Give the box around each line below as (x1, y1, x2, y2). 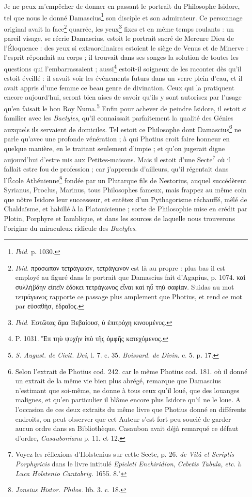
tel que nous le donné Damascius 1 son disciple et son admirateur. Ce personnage (4, 11, 243, 22)
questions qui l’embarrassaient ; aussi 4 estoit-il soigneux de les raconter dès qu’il (4, 62, 242, 73)
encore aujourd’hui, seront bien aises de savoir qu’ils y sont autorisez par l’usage (4, 92, 242, 102)
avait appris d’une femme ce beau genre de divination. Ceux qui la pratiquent (4, 82, 235, 92)
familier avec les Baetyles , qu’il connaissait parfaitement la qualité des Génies (4, 113, 234, 123)
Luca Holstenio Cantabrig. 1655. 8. (15, 468, 119, 478)
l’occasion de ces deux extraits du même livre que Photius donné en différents (15, 404, 246, 414)
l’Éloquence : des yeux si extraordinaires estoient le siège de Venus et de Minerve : (4, 42, 248, 52)
